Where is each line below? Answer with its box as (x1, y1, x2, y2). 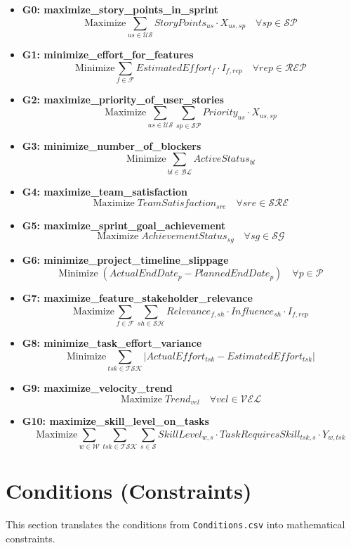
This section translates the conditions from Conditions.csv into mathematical (6, 517, 345, 532)
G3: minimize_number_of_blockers (22, 138, 201, 153)
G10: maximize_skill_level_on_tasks (22, 414, 209, 428)
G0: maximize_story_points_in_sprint (22, 2, 218, 16)
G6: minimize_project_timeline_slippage (22, 252, 229, 267)
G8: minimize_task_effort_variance (22, 336, 202, 350)
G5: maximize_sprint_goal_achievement (22, 217, 226, 232)
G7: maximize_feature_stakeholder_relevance (22, 291, 253, 305)
